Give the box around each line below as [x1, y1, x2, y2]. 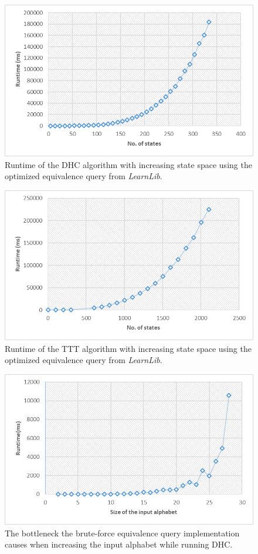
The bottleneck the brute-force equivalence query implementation [5, 526, 240, 539]
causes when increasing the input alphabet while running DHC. [5, 538, 233, 550]
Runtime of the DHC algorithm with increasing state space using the [5, 158, 252, 170]
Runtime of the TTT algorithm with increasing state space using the [5, 342, 252, 354]
